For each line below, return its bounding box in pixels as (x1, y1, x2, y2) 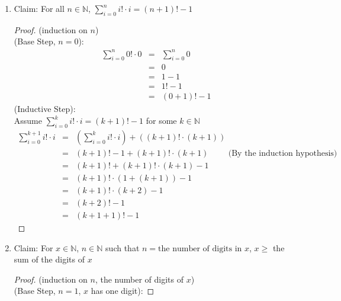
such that (105, 241, 140, 254)
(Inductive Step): (14, 103, 76, 115)
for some (146, 114, 177, 127)
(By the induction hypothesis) (228, 149, 337, 158)
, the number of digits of (95, 273, 184, 285)
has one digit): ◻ (91, 284, 155, 297)
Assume (14, 114, 42, 127)
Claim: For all (14, 2, 65, 14)
